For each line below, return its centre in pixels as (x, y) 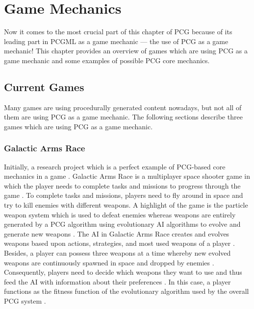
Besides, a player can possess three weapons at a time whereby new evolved (117, 253)
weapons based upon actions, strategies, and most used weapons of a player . (119, 243)
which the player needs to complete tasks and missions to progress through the (122, 185)
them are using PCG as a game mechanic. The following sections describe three (123, 117)
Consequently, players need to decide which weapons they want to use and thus (123, 272)
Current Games (44, 86)
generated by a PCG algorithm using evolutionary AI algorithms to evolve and (122, 224)
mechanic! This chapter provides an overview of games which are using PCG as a (126, 51)
